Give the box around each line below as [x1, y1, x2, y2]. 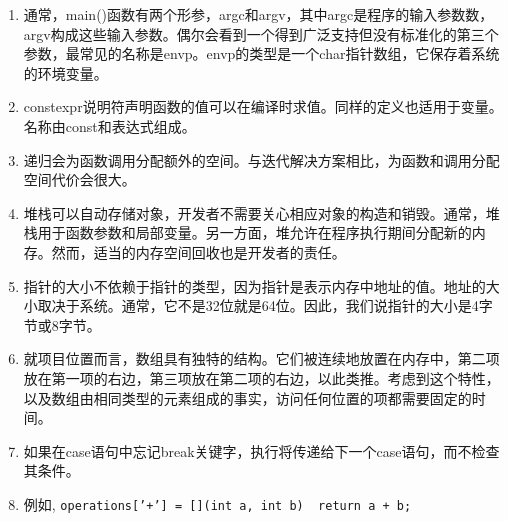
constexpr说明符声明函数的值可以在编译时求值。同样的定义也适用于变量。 [23, 96, 503, 117]
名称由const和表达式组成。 [23, 115, 196, 136]
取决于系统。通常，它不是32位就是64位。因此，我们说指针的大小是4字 [37, 295, 493, 316]
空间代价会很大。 [23, 169, 136, 190]
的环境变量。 [23, 62, 108, 83]
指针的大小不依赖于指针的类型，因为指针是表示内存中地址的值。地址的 [23, 275, 486, 296]
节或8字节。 [23, 314, 101, 335]
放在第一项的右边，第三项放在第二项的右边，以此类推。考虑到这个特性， [23, 367, 500, 388]
